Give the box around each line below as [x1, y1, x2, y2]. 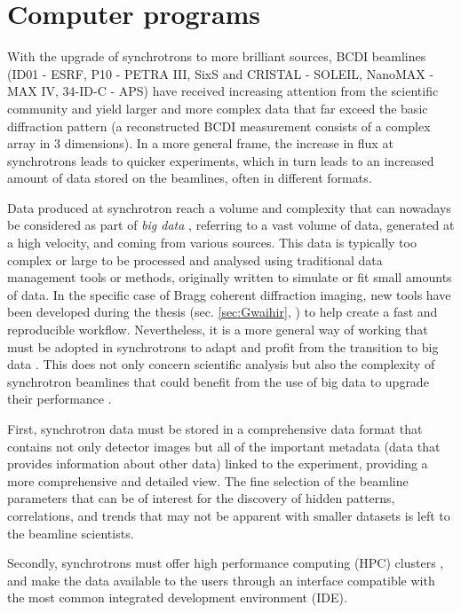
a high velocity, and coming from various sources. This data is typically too [7, 233, 417, 252]
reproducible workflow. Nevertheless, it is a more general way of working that [7, 320, 428, 339]
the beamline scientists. [7, 523, 134, 542]
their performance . [7, 389, 112, 408]
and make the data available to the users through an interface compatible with [7, 570, 435, 589]
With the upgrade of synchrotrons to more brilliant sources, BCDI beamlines [7, 47, 426, 66]
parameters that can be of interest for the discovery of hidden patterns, [7, 489, 395, 507]
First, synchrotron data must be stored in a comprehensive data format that [7, 420, 423, 437]
